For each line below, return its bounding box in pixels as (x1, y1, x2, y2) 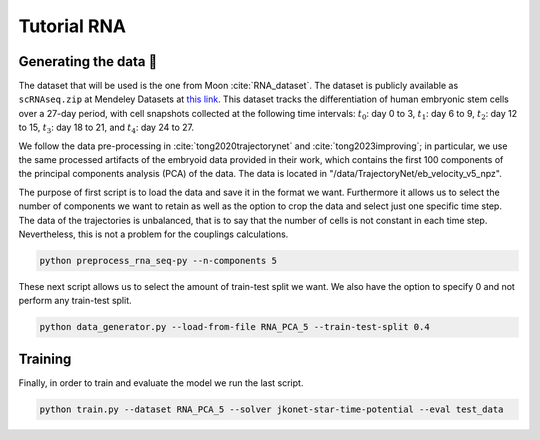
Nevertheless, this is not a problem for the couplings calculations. (18, 228, 289, 240)
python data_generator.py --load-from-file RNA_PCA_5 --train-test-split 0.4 (39, 321, 430, 333)
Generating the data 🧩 (18, 53, 158, 70)
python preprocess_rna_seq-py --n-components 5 (39, 255, 277, 266)
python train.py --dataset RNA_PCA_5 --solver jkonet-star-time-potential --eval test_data (39, 403, 504, 415)
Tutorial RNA (18, 15, 127, 37)
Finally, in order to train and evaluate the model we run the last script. (18, 376, 304, 389)
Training (18, 350, 72, 367)
